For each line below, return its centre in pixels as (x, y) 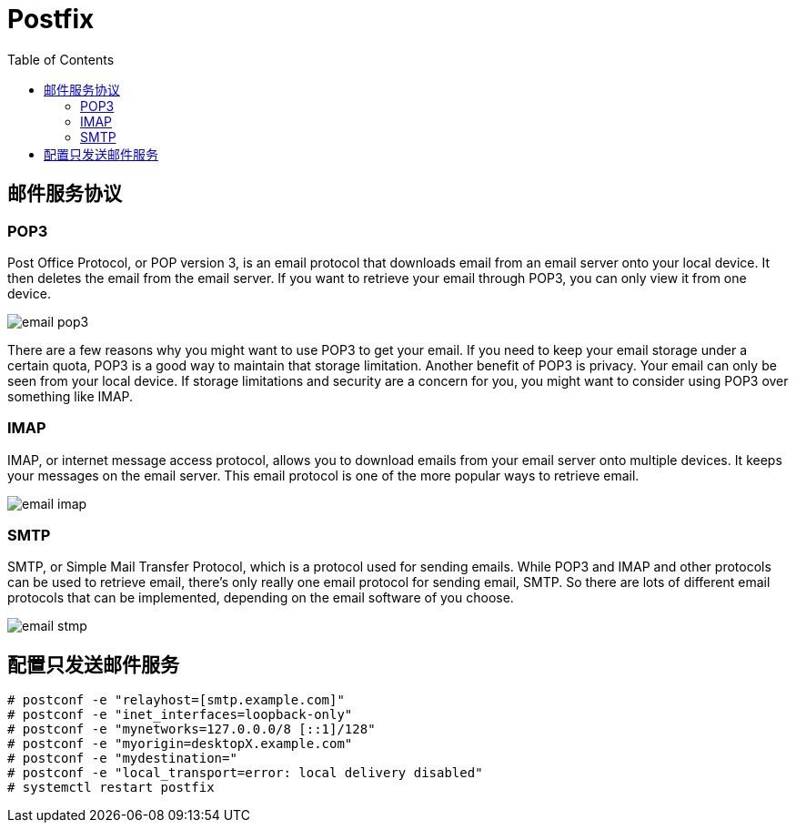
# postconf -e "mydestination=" (122, 759)
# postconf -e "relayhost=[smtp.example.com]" (176, 700)
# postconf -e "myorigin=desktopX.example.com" (180, 744)
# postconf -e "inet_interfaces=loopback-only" (180, 715)
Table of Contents (61, 59)
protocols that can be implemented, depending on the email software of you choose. (261, 598)
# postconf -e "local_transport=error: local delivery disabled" (245, 773)
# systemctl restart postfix (111, 788)
